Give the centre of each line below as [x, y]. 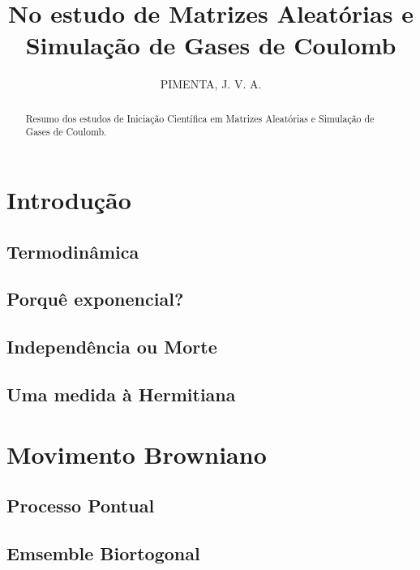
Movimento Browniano [137, 454]
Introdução [69, 200]
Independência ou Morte [112, 347]
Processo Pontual [81, 506]
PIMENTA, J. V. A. [211, 84]
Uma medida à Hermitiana [121, 394]
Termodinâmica [73, 251]
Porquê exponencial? [95, 299]
